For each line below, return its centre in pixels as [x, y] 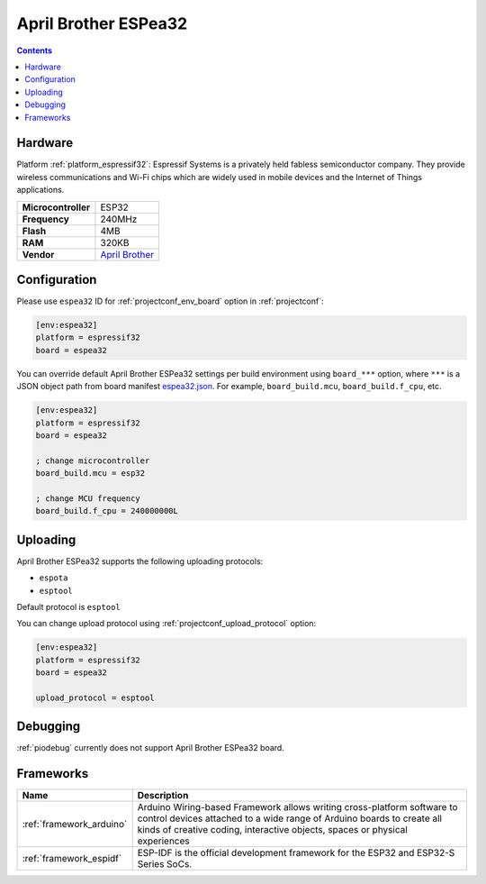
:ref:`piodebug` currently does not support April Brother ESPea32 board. [151, 748]
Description [163, 796]
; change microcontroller [93, 460]
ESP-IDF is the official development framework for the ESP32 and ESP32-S [296, 853]
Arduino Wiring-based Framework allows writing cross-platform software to [297, 807]
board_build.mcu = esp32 [90, 474]
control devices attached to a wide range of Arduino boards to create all [290, 818]
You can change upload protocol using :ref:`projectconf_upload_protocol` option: [166, 624]
